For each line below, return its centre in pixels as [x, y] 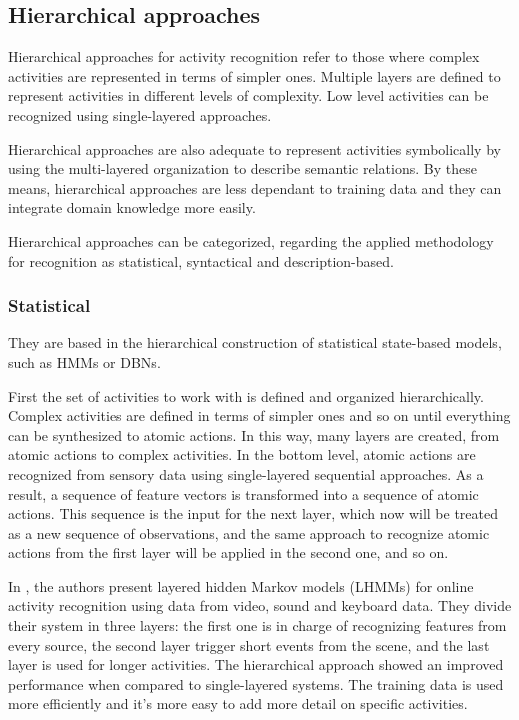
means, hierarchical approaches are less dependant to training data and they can [255, 187]
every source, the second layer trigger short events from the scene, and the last [249, 644]
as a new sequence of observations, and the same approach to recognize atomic [249, 532]
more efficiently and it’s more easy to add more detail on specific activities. [238, 703]
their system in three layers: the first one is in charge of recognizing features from [257, 625]
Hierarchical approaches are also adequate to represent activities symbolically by [254, 148]
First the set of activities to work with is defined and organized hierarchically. [246, 395]
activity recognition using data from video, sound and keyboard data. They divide [260, 605]
